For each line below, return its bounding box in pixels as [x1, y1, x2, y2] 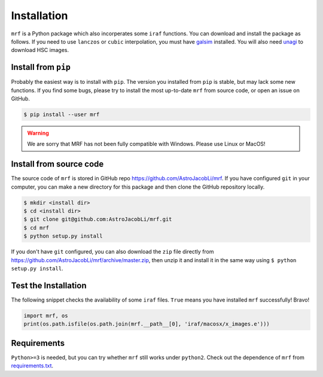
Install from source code [11, 159, 104, 169]
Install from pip [11, 62, 71, 72]
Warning [27, 129, 49, 136]
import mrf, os [23, 312, 68, 319]
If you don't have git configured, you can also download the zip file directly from [11, 248, 215, 256]
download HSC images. [11, 47, 69, 54]
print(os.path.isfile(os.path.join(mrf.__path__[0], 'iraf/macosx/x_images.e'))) [23, 321, 270, 327]
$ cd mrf [23, 224, 50, 231]
